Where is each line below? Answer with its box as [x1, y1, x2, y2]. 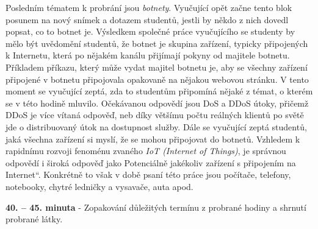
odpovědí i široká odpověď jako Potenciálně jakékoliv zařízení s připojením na [5, 156, 296, 169]
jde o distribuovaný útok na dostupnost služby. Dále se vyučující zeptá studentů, [5, 120, 307, 133]
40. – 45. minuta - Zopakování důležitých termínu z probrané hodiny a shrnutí [5, 200, 306, 213]
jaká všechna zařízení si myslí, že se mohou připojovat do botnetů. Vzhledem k [5, 132, 300, 145]
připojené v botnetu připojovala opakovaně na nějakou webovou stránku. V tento [5, 72, 309, 85]
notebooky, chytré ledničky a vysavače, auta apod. [5, 180, 193, 192]
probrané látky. [5, 213, 63, 225]
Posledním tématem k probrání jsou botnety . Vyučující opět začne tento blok [5, 1, 292, 13]
